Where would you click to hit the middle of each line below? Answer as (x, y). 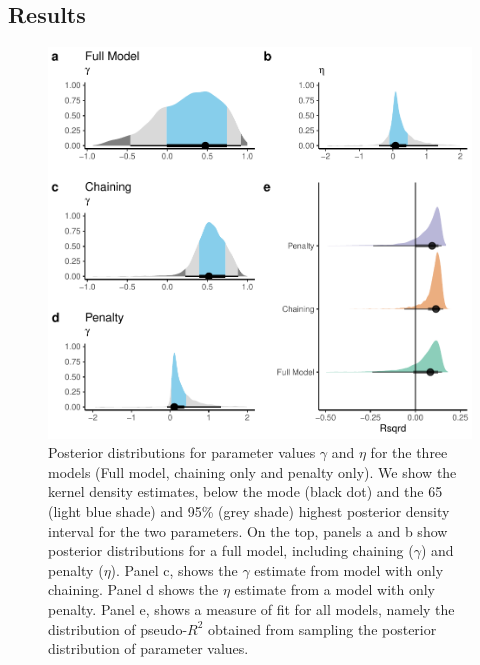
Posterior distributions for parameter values (182, 452)
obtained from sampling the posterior (322, 628)
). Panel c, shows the (174, 569)
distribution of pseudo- (118, 628)
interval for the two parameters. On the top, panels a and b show (248, 530)
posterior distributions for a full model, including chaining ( (231, 550)
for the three (409, 452)
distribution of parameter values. (148, 648)
